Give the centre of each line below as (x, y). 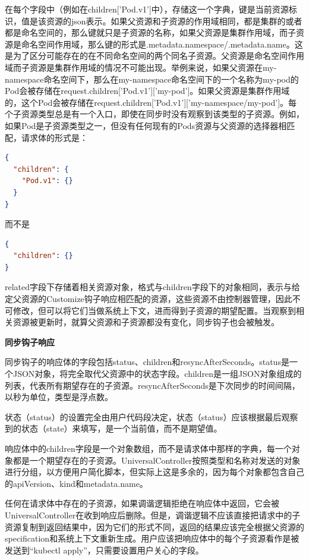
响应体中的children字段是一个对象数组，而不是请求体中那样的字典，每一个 (148, 448)
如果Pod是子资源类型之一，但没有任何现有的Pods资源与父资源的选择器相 (146, 125)
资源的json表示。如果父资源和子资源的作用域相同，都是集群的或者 (174, 21)
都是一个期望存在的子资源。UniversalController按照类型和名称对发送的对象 (157, 460)
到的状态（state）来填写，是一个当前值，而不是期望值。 (113, 428)
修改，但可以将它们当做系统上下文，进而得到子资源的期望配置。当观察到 (154, 310)
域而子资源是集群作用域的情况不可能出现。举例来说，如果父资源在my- (141, 67)
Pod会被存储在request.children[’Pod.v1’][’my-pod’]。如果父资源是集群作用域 (147, 91)
